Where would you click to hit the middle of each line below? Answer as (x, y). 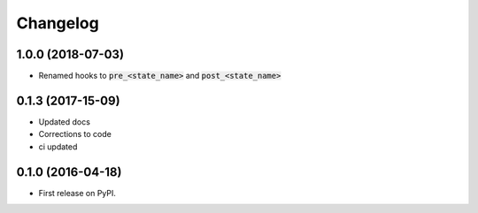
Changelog (58, 23)
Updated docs (64, 122)
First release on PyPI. (77, 193)
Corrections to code (75, 134)
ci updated (58, 147)
